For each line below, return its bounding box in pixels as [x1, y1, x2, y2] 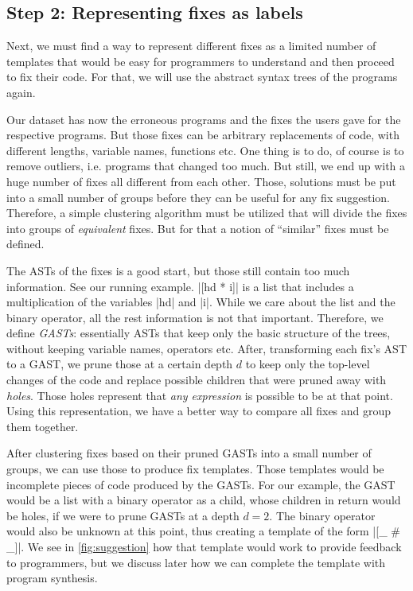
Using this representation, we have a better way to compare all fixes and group [6, 402, 392, 419]
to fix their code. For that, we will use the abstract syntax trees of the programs [6, 68, 398, 85]
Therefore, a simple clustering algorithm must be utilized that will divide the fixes [6, 204, 407, 221]
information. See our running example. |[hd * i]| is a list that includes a [6, 278, 354, 294]
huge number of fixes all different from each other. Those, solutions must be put [6, 173, 396, 189]
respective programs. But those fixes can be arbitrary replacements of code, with [6, 126, 399, 143]
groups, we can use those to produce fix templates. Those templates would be [6, 461, 384, 477]
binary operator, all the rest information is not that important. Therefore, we [6, 309, 384, 325]
